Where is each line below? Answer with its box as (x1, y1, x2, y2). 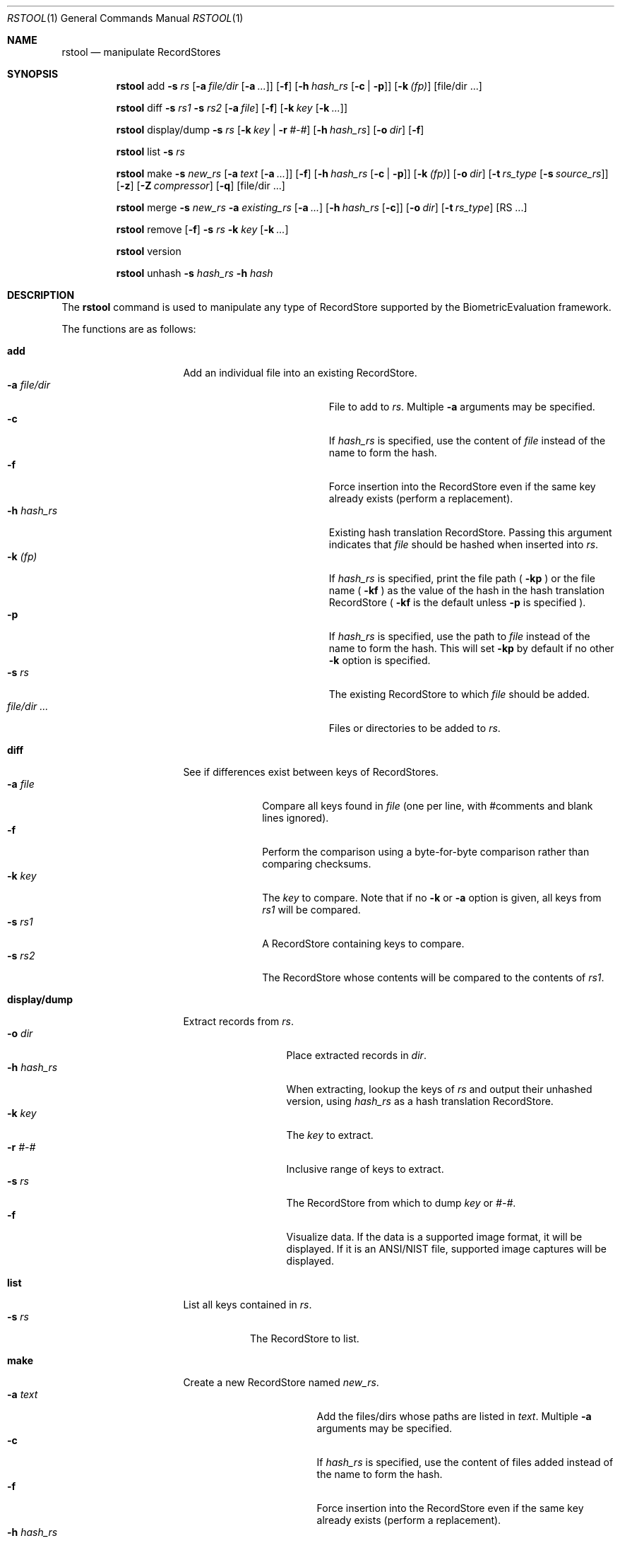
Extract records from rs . (183, 1015, 294, 1027)
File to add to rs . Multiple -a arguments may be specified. (328, 401, 595, 413)
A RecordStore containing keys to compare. (262, 938, 465, 950)
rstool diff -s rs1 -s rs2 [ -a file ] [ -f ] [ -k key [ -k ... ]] (116, 102, 348, 114)
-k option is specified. (328, 654, 431, 666)
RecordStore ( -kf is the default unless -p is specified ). (328, 596, 586, 608)
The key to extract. (286, 1129, 374, 1141)
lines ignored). (262, 812, 329, 824)
